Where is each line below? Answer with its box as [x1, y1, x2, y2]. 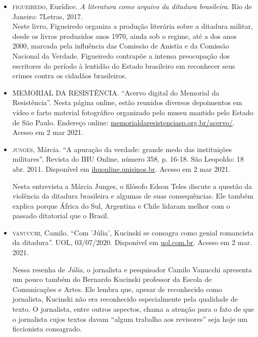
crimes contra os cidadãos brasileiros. [12, 70, 127, 81]
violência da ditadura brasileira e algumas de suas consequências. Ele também [12, 190, 253, 201]
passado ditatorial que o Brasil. [12, 210, 109, 221]
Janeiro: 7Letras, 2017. [12, 11, 83, 21]
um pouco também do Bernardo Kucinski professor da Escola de [12, 274, 212, 284]
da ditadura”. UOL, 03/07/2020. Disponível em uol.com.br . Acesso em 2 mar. [12, 237, 252, 248]
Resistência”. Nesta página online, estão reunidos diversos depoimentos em [12, 97, 242, 108]
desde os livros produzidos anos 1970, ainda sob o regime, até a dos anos [12, 30, 237, 41]
